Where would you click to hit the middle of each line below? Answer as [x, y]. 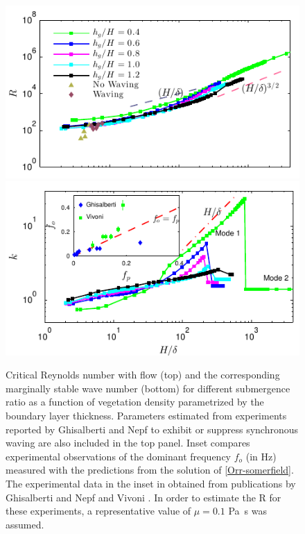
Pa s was [247, 511]
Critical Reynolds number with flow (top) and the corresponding [143, 375]
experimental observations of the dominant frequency [119, 456]
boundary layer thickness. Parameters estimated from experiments [146, 415]
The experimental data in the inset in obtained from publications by [151, 483]
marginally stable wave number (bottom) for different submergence [148, 388]
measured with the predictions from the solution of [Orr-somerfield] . [150, 470]
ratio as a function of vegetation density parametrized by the [135, 402]
